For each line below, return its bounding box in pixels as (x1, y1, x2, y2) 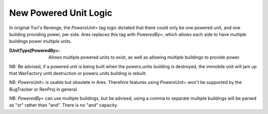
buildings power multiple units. (9, 38, 72, 44)
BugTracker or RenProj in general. (9, 86, 78, 92)
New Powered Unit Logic (9, 7, 113, 18)
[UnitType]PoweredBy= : (9, 47, 61, 53)
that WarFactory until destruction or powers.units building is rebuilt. (9, 70, 147, 76)
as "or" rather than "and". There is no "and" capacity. (9, 102, 119, 108)
